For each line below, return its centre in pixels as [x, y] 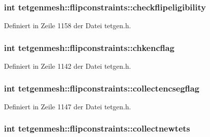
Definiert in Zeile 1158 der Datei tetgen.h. [68, 25]
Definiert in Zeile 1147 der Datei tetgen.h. [68, 106]
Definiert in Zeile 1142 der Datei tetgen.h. [68, 66]
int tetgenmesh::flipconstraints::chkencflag [89, 47]
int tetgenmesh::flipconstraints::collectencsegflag [102, 88]
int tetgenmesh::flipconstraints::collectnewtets [97, 128]
